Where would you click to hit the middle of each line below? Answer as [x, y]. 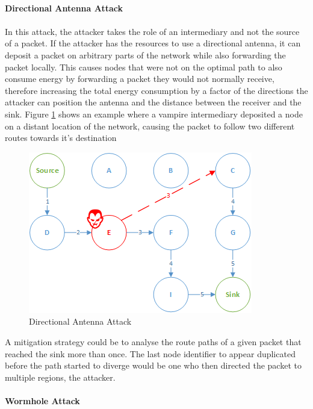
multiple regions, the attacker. [60, 377]
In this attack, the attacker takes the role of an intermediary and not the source [152, 31]
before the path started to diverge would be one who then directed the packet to [153, 365]
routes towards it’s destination [61, 138]
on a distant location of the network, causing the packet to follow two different [150, 126]
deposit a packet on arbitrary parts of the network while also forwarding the [145, 55]
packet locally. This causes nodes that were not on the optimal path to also [144, 67]
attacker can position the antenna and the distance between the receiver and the [153, 102]
